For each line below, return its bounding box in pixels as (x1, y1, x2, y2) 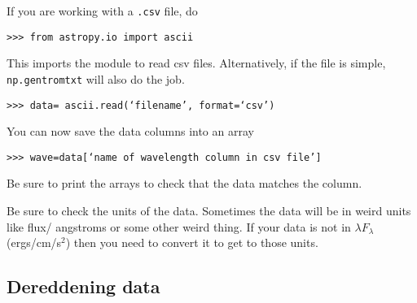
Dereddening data (7, 274, 160, 299)
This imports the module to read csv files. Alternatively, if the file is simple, (7, 54, 386, 71)
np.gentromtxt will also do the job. (7, 70, 185, 87)
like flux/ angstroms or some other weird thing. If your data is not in (7, 218, 351, 235)
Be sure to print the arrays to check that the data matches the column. (7, 175, 362, 192)
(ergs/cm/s (7, 234, 62, 251)
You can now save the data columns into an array (7, 123, 254, 140)
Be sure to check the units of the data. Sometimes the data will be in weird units (7, 202, 411, 219)
